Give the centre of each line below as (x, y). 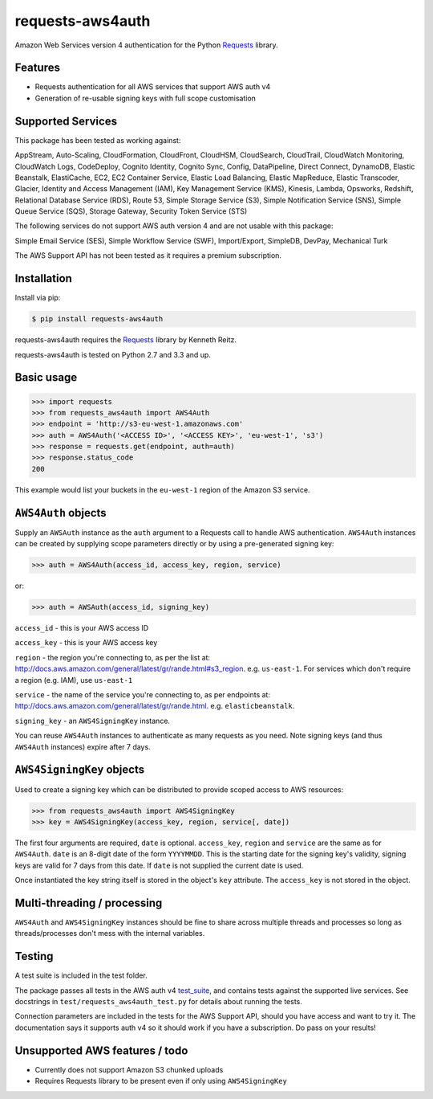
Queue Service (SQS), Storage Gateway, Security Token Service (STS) (131, 211)
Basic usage (46, 378)
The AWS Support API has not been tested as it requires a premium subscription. (148, 255)
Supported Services (66, 121)
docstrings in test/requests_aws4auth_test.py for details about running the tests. (158, 1002)
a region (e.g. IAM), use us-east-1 (74, 680)
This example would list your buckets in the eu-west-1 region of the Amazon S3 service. (162, 489)
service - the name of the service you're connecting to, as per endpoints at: (142, 695)
